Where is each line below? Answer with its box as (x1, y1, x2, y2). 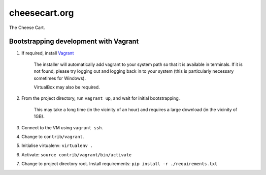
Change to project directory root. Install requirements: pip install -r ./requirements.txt (21, 161, 218, 167)
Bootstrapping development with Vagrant (9, 37, 139, 46)
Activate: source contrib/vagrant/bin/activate (21, 151, 132, 157)
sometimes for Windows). (33, 75, 86, 81)
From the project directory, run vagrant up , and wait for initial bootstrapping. (21, 95, 180, 101)
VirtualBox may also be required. (33, 84, 100, 90)
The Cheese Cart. (9, 25, 45, 30)
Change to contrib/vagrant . (21, 133, 84, 140)
